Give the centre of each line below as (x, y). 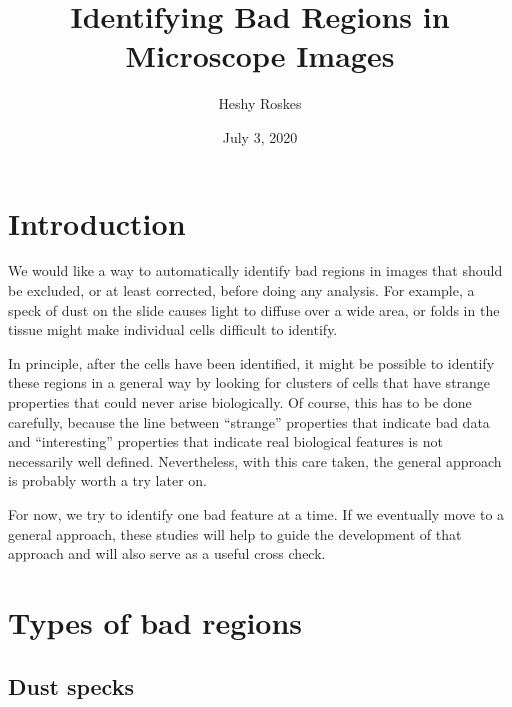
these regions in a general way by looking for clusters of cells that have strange (249, 382)
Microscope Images (260, 55)
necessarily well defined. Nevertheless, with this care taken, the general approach (255, 460)
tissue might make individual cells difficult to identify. (173, 329)
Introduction (97, 222)
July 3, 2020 (260, 136)
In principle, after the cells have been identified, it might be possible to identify (251, 362)
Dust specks (71, 685)
